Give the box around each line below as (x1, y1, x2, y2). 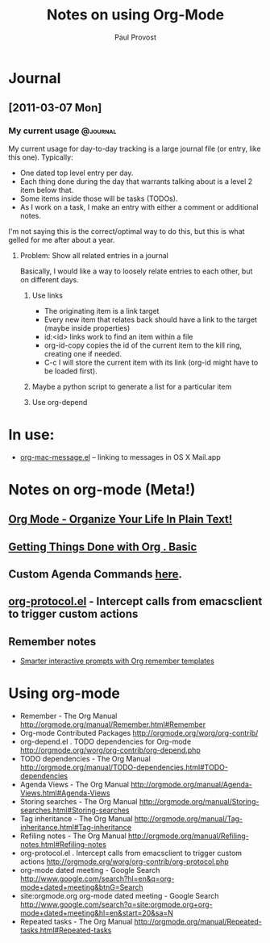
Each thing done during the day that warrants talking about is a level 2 (19, 176, 253, 186)
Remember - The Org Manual (19, 711, 118, 721)
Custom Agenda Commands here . (8, 567, 183, 581)
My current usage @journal (8, 125, 117, 136)
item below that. (19, 185, 74, 194)
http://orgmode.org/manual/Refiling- (127, 831, 250, 841)
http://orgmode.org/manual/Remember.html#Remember (19, 720, 206, 729)
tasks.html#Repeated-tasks (19, 925, 112, 935)
